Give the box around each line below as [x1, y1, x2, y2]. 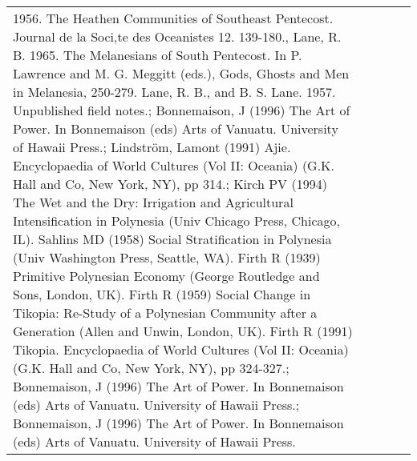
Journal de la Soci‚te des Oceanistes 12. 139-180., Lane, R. [13, 27, 342, 46]
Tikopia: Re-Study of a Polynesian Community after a [13, 303, 318, 322]
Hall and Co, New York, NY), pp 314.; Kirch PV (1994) [13, 174, 327, 193]
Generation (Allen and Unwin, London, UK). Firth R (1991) [13, 322, 353, 340]
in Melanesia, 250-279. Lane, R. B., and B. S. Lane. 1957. [13, 82, 336, 101]
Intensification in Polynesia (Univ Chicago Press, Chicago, [13, 211, 340, 230]
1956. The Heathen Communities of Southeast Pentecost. [13, 9, 334, 27]
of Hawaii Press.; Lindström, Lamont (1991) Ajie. [13, 138, 291, 156]
